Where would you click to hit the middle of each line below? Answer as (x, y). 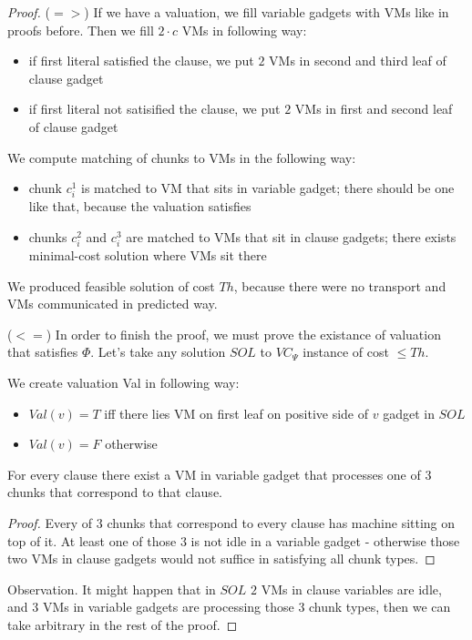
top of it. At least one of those (92, 540)
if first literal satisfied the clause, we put (141, 61)
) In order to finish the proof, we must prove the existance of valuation (243, 334)
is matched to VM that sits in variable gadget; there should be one (268, 188)
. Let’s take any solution (158, 352)
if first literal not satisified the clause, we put (154, 109)
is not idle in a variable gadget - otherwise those (325, 540)
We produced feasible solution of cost (111, 285)
